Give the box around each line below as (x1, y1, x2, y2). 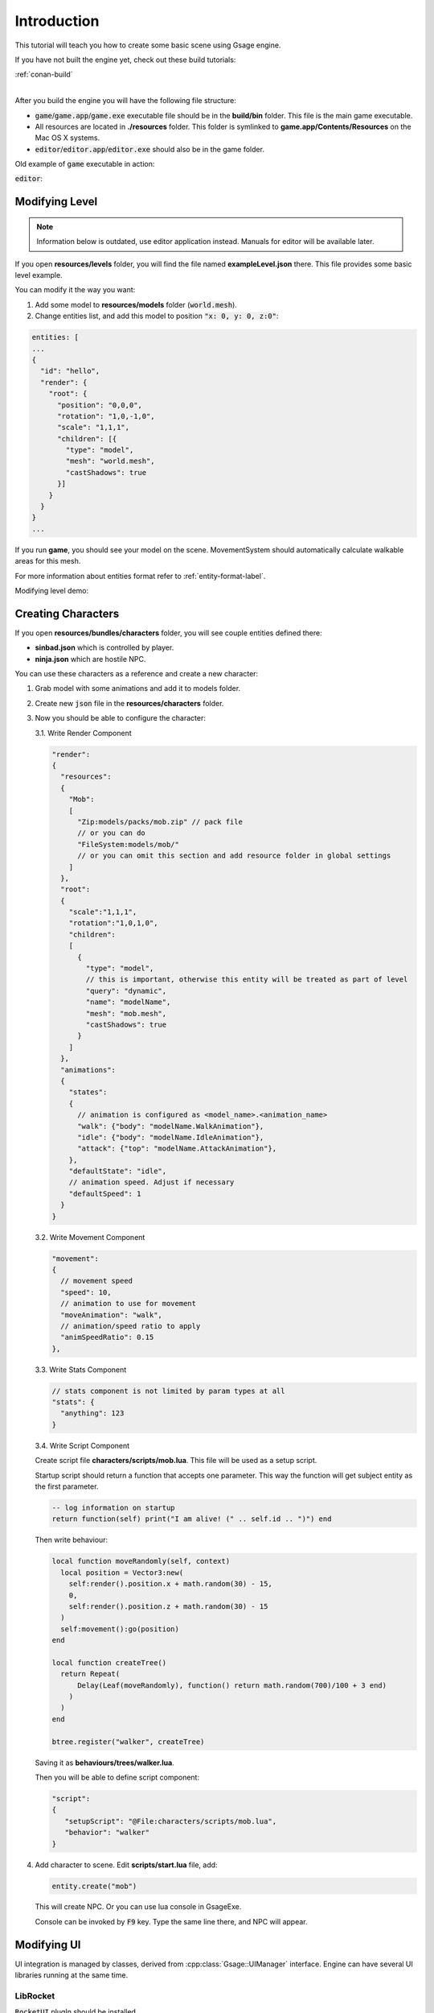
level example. (14, 271, 63, 280)
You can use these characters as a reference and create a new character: (14, 669, 259, 679)
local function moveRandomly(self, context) (51, 1556, 231, 1566)
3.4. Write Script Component (35, 1441, 130, 1450)
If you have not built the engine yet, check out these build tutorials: (14, 55, 236, 64)
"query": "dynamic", (85, 986, 167, 995)
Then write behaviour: (35, 1535, 108, 1545)
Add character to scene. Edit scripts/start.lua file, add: (35, 1860, 218, 1870)
